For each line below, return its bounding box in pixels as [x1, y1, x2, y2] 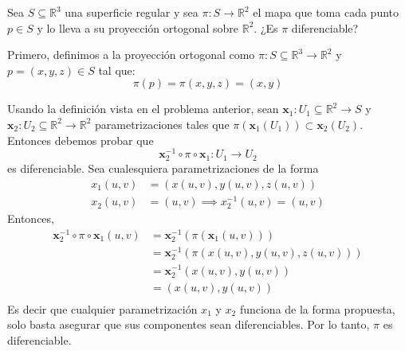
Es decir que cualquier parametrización [7, 300, 198, 317]
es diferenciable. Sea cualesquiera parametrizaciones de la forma [7, 160, 319, 177]
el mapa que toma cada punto [253, 4, 399, 20]
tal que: [98, 61, 136, 78]
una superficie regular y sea [65, 4, 199, 20]
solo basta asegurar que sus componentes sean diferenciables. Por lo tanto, [7, 316, 370, 333]
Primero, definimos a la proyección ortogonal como [7, 46, 255, 63]
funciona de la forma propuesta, [239, 300, 395, 317]
